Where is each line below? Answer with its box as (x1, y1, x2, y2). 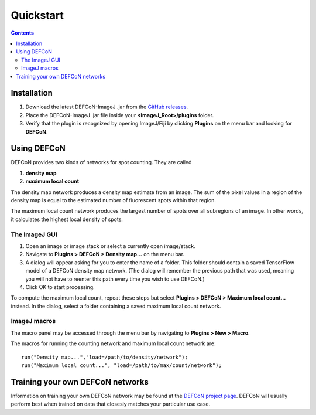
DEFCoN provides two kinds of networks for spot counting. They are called (11, 159, 192, 166)
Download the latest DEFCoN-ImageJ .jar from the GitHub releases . (25, 103, 188, 111)
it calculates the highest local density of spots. (11, 216, 123, 223)
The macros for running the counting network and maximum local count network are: (11, 340, 216, 347)
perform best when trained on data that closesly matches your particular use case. (11, 400, 211, 407)
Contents (11, 29, 35, 36)
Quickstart (11, 9, 64, 22)
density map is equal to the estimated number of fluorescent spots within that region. (11, 197, 217, 204)
